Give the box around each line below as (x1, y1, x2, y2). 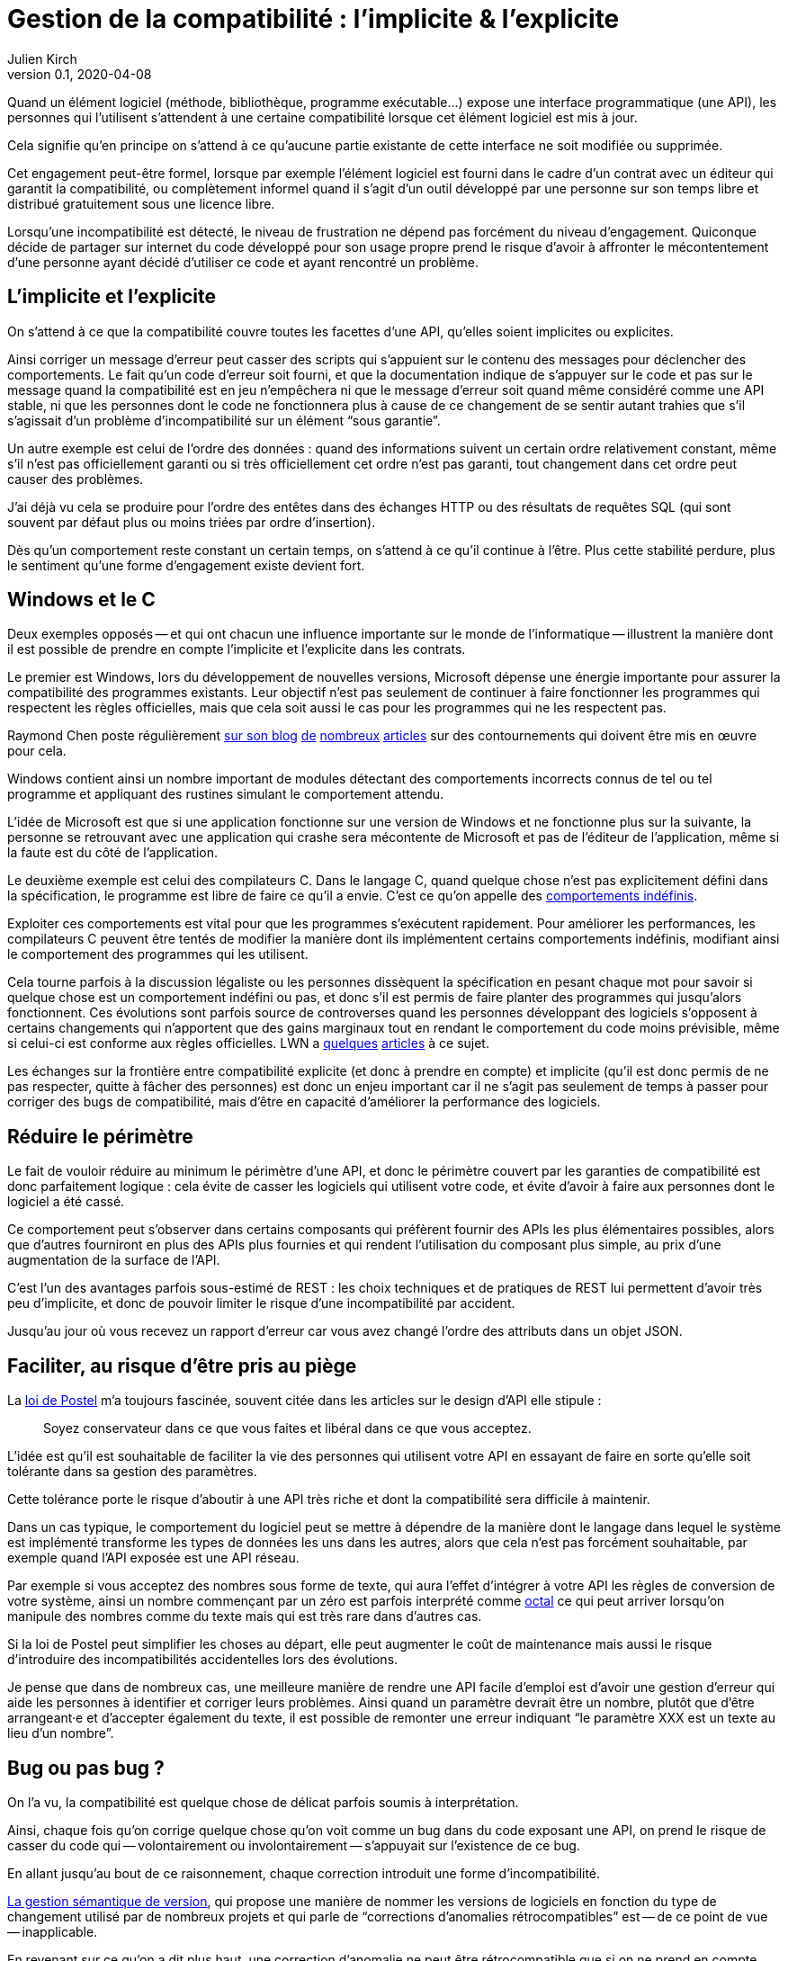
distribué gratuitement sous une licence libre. (7, 195, 275, 211)
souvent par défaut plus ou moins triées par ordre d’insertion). (7, 514, 376, 530)
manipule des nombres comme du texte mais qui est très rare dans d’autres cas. (7, 1608, 482, 1625)
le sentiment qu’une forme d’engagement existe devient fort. (7, 557, 365, 573)
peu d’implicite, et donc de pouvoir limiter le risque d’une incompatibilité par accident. (7, 1295, 515, 1312)
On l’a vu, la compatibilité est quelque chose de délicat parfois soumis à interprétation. (7, 1794, 519, 1810)
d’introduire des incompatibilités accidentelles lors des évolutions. (7, 1652, 398, 1668)
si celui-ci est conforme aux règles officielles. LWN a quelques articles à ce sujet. (7, 1035, 489, 1052)
